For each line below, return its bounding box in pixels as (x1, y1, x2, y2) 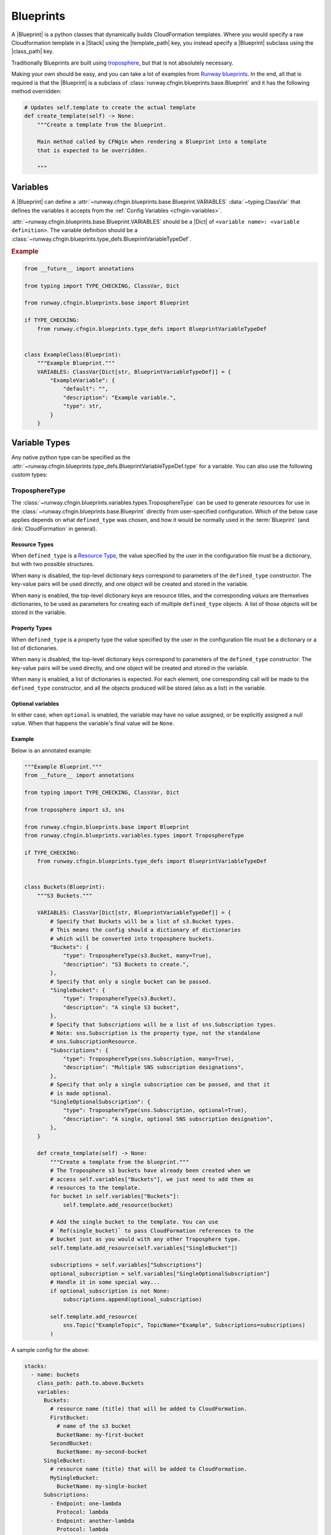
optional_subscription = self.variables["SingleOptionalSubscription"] (50, 1270, 270, 1277)
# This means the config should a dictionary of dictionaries (50, 927, 242, 933)
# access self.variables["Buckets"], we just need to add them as (50, 1176, 254, 1183)
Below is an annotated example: (11, 747, 92, 754)
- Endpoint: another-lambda (50, 1517, 135, 1524)
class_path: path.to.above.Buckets (37, 1380, 144, 1387)
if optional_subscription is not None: (50, 1287, 170, 1294)
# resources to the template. (50, 1184, 141, 1191)
